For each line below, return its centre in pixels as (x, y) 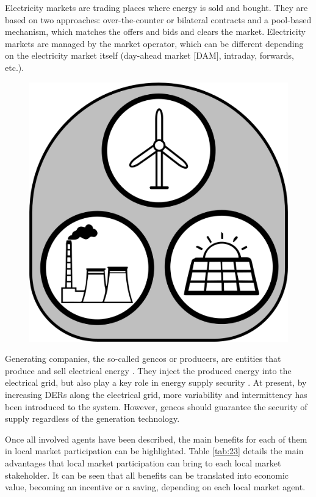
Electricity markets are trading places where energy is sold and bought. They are (156, 7)
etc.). (15, 67)
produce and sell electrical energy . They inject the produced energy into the (148, 370)
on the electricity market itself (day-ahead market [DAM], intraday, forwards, (149, 55)
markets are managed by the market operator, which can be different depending (154, 43)
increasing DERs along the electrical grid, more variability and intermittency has (156, 394)
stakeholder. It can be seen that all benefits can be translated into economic (147, 475)
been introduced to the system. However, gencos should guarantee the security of (156, 406)
